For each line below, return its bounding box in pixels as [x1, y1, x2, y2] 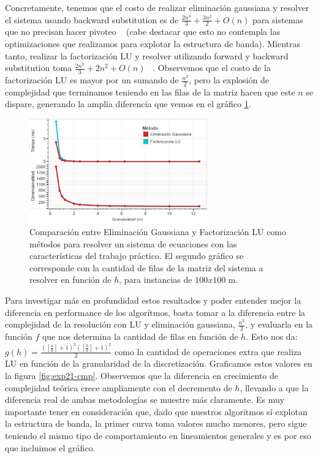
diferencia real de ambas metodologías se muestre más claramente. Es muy [5, 393, 285, 406]
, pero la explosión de [189, 73, 269, 86]
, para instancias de [119, 273, 192, 286]
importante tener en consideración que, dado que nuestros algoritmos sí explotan [5, 405, 308, 418]
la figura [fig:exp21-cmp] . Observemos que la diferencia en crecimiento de [5, 369, 278, 381]
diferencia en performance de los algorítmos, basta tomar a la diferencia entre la [5, 306, 306, 318]
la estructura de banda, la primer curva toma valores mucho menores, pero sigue [5, 417, 307, 430]
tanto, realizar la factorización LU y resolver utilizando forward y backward [5, 49, 289, 62]
